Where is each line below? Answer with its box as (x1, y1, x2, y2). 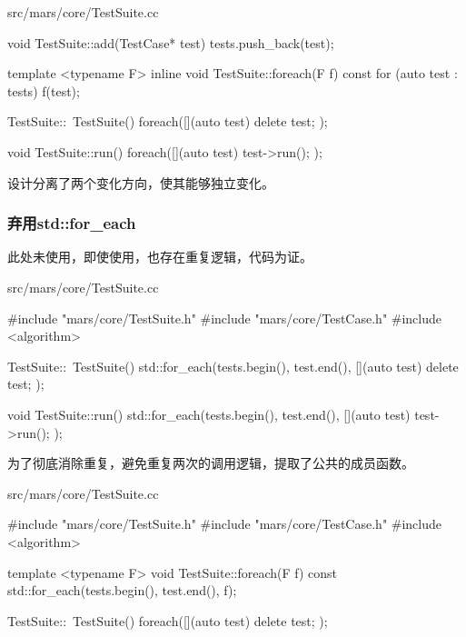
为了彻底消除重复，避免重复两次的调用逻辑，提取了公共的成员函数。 (7, 453, 414, 473)
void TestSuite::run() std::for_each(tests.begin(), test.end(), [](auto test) (7, 404, 411, 423)
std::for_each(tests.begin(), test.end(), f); (7, 581, 237, 600)
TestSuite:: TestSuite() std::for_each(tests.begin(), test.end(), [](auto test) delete (7, 356, 459, 375)
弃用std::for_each (7, 212, 136, 234)
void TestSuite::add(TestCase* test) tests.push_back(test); (7, 33, 334, 52)
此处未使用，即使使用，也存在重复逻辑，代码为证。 (7, 247, 312, 266)
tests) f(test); (7, 81, 80, 100)
